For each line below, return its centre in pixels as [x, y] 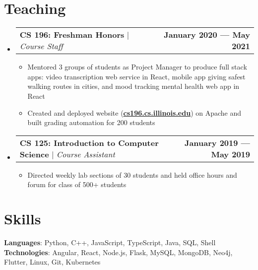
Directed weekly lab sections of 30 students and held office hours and [132, 174]
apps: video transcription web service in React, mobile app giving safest [136, 76]
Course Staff [41, 46]
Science [34, 154]
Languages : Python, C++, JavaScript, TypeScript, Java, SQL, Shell [110, 242]
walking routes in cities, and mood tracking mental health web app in [133, 86]
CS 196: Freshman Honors [72, 35]
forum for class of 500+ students [77, 184]
